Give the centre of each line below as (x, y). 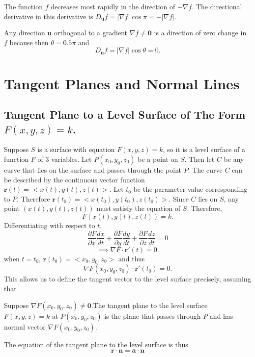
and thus (132, 258)
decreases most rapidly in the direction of (113, 6)
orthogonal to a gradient (90, 33)
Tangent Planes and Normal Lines (122, 83)
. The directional (217, 6)
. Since (179, 198)
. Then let (199, 159)
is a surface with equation (76, 149)
